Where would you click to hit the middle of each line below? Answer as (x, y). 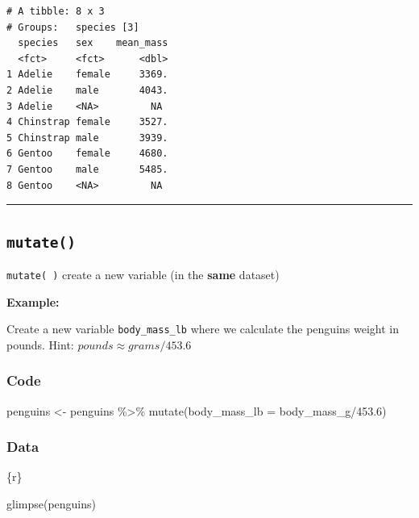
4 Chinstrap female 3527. (87, 122)
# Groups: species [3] (73, 27)
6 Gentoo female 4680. (87, 154)
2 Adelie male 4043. (87, 90)
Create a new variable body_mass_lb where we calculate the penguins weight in (203, 329)
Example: (33, 301)
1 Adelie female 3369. (87, 75)
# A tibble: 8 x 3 (56, 11)
